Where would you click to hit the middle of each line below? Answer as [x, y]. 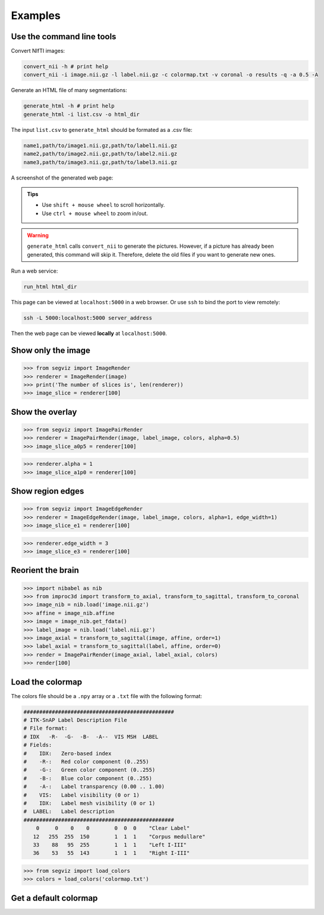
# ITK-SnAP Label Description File [75, 720]
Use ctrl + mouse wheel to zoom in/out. [95, 213]
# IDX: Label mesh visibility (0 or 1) [89, 803]
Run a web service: [34, 271]
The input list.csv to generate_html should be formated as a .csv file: [102, 130]
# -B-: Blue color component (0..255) [88, 778]
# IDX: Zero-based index [67, 753]
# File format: [45, 728]
